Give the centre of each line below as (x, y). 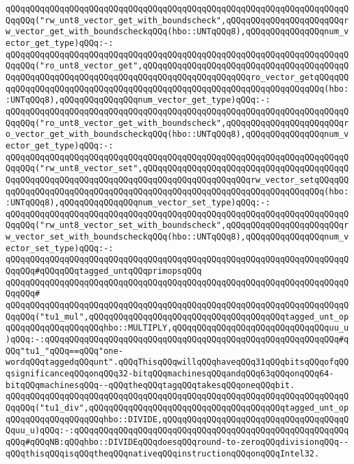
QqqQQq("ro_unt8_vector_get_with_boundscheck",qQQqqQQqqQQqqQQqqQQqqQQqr (177, 123)
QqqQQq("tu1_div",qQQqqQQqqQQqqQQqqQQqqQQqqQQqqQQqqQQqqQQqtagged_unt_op (177, 408)
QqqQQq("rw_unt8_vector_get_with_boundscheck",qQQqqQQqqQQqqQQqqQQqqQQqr (177, 20)
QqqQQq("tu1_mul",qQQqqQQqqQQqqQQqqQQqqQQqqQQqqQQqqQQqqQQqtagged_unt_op (177, 317)
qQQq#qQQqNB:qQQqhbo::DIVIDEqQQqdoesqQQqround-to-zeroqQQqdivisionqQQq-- (177, 442)
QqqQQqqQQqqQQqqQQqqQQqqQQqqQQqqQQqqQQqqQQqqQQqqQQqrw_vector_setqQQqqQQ (177, 180)
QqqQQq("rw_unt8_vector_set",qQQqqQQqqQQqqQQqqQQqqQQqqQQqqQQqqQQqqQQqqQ (177, 169)
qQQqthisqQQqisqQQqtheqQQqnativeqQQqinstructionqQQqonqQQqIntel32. (163, 453)
